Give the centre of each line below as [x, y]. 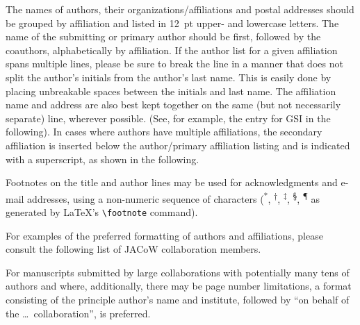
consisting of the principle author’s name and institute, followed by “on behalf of [178, 299]
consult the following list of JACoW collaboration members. [133, 249]
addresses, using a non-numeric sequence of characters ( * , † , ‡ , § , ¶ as [174, 197]
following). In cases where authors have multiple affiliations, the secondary [164, 132]
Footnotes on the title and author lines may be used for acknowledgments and [172, 182]
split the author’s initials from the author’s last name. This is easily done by [169, 77]
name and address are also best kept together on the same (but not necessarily [173, 105]
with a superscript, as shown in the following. [103, 159]
